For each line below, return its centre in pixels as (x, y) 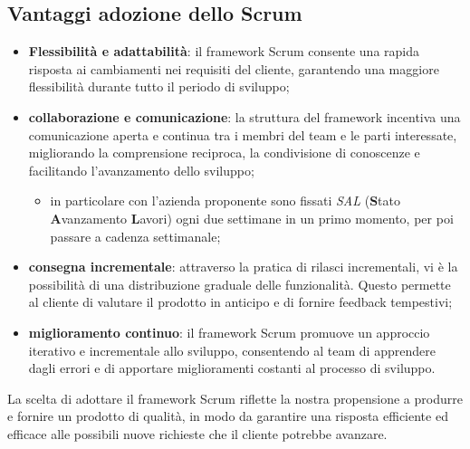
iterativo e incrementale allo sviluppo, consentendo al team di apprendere (232, 350)
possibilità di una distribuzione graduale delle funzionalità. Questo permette (240, 284)
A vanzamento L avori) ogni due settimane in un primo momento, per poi (252, 218)
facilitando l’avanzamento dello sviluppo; (141, 170)
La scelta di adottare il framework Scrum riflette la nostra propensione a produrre (235, 398)
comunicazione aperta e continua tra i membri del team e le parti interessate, (243, 134)
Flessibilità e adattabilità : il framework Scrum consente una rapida (224, 51)
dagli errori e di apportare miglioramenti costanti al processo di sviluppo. (232, 368)
